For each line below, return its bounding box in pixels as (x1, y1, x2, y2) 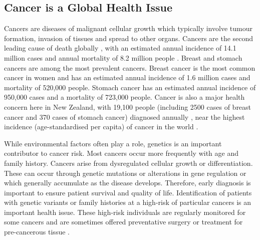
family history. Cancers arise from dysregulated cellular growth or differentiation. (4, 157, 253, 168)
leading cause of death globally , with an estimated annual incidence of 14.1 (4, 43, 236, 53)
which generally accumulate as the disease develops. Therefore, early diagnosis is (4, 177, 251, 188)
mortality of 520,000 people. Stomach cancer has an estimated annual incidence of (4, 82, 256, 92)
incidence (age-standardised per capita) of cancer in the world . (4, 121, 198, 132)
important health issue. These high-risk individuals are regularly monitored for (4, 206, 246, 217)
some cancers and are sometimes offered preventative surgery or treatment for (4, 216, 243, 227)
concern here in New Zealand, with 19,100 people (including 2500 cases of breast (4, 101, 251, 112)
